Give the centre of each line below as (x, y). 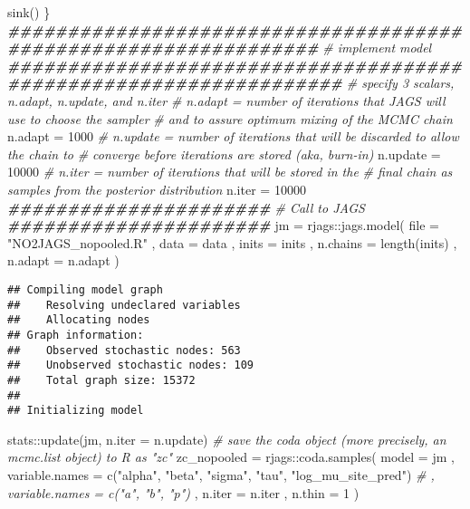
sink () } (29, 12)
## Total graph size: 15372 (101, 380)
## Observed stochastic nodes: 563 (124, 350)
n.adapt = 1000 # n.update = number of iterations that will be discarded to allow (233, 136)
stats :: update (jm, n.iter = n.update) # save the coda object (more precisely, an (227, 439)
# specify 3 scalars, (400, 83)
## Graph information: (76, 335)
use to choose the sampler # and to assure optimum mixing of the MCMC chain (230, 118)
